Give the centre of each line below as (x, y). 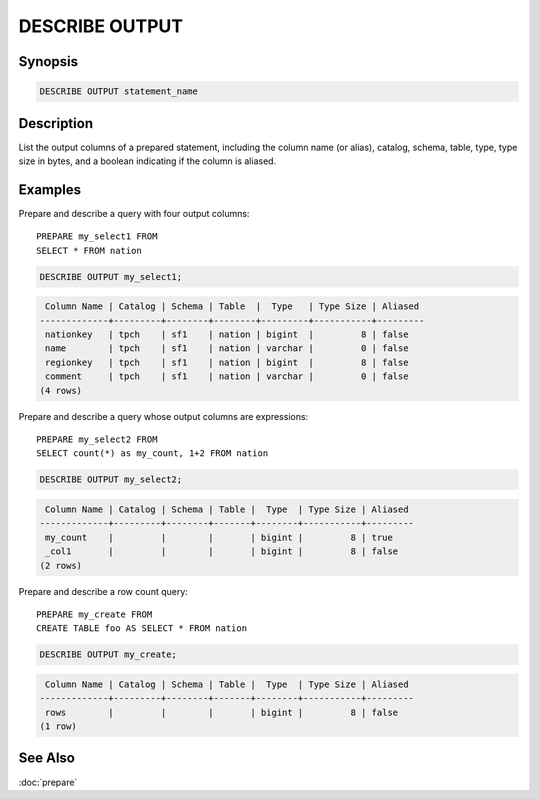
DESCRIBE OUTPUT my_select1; (111, 276)
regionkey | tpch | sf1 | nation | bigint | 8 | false (227, 362)
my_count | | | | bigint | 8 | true (219, 537)
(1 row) (58, 726)
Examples (50, 189)
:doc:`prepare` (48, 782)
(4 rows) (61, 390)
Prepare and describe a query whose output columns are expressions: (163, 416)
